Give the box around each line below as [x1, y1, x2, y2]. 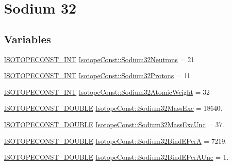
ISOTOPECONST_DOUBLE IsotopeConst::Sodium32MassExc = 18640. [4, 103, 223, 113]
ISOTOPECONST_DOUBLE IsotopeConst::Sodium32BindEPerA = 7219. [4, 135, 227, 146]
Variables [4, 31, 51, 46]
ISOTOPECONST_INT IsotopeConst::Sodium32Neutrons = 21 [4, 54, 195, 64]
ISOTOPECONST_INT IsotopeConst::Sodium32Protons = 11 [4, 70, 191, 81]
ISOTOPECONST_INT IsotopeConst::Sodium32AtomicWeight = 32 [4, 86, 210, 97]
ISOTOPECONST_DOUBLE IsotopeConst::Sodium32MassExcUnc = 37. [4, 119, 224, 129]
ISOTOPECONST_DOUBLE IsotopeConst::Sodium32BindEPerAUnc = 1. [4, 152, 229, 162]
